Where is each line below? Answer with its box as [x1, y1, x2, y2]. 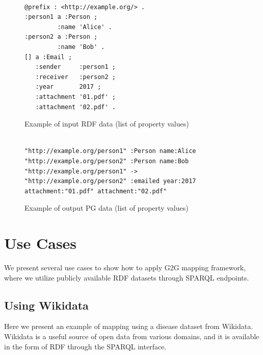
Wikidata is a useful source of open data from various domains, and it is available [4, 331, 259, 341]
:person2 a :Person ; [24, 33, 98, 41]
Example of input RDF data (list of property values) [24, 118, 189, 129]
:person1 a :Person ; [24, 13, 98, 21]
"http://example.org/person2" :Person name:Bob [24, 157, 189, 165]
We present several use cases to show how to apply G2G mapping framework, [4, 262, 246, 272]
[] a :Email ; [24, 53, 72, 61]
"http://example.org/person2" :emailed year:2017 [24, 177, 196, 185]
